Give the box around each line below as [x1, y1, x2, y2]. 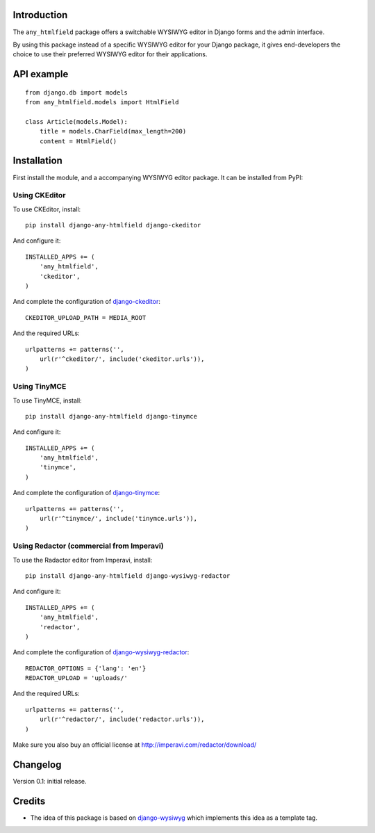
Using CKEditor [12, 191, 66, 200]
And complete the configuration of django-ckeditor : [12, 298, 161, 306]
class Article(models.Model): [25, 118, 128, 125]
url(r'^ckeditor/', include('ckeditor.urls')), [39, 355, 205, 363]
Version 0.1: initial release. [12, 777, 87, 785]
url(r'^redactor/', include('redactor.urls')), [39, 715, 205, 723]
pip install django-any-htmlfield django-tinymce [25, 412, 198, 420]
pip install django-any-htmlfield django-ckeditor [25, 221, 201, 229]
